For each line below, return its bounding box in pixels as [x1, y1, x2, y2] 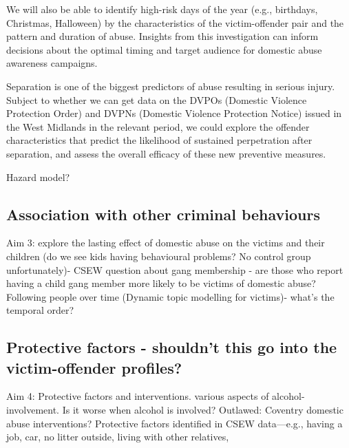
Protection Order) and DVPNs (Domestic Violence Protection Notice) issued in [6, 106, 342, 120]
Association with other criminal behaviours [6, 203, 320, 224]
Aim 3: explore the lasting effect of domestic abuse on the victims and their [6, 235, 325, 250]
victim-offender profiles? [6, 356, 182, 378]
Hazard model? [6, 169, 70, 184]
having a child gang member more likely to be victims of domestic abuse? [6, 276, 316, 290]
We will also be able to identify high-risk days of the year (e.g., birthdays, [6, 2, 318, 16]
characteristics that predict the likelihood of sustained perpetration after [6, 133, 313, 147]
